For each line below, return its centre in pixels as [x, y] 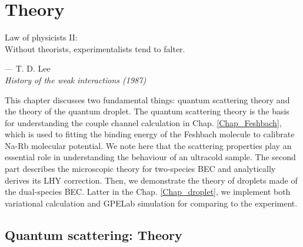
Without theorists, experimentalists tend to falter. [95, 48]
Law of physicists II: [41, 37]
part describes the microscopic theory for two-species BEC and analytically [140, 169]
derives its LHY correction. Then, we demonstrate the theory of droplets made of [151, 180]
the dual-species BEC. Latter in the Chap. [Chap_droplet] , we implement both [148, 192]
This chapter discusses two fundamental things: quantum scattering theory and [147, 99]
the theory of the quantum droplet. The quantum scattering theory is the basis [147, 111]
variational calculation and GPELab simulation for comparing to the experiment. [151, 203]
